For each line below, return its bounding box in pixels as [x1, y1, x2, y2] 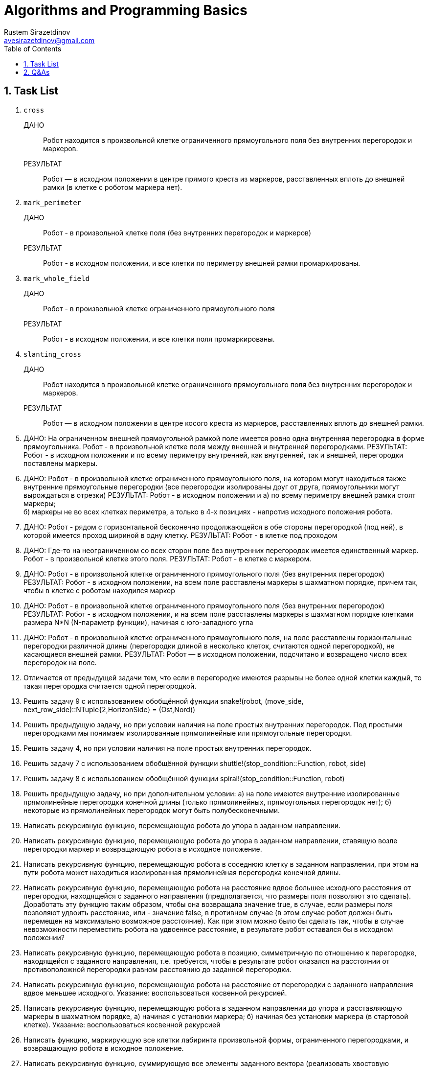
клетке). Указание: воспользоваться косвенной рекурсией [23, 1020, 221, 1029]
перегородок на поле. [23, 658, 97, 667]
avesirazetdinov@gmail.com [4, 36, 95, 45]
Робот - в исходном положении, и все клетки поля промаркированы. [43, 334, 275, 343]
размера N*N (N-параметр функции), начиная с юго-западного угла [23, 618, 253, 626]
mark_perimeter [23, 198, 82, 207]
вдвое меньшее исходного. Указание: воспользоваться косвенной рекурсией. [23, 988, 287, 997]
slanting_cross [23, 350, 82, 358]
